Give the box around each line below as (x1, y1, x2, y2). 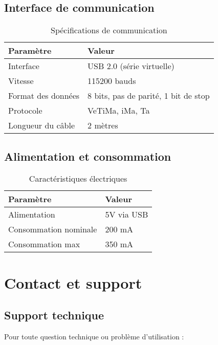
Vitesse (8, 75, 34, 87)
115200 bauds (88, 75, 136, 87)
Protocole (8, 104, 42, 117)
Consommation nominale (8, 223, 97, 235)
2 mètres (88, 119, 118, 132)
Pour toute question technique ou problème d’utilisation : (4, 331, 184, 341)
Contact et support (4, 272, 142, 293)
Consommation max (8, 238, 80, 250)
